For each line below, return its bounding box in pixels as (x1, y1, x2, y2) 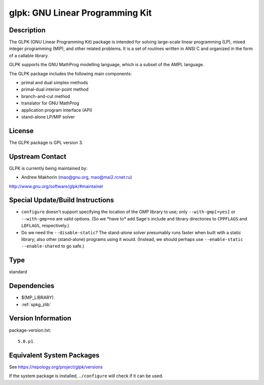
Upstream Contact (9, 152, 66, 161)
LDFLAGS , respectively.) (21, 223, 69, 229)
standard (9, 269, 27, 275)
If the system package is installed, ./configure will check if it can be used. (9, 373, 163, 379)
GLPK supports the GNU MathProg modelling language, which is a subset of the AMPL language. (9, 62, 204, 68)
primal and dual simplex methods (21, 80, 88, 86)
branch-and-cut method (21, 93, 70, 99)
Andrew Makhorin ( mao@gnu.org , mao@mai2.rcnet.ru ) (21, 174, 132, 180)
